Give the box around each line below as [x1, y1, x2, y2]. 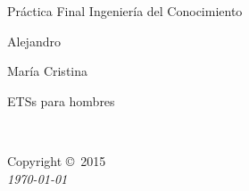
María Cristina [7, 62, 88, 80]
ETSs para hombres [7, 91, 115, 110]
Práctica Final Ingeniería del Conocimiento [7, 2, 243, 20]
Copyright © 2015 [7, 151, 106, 170]
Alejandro [7, 31, 61, 50]
